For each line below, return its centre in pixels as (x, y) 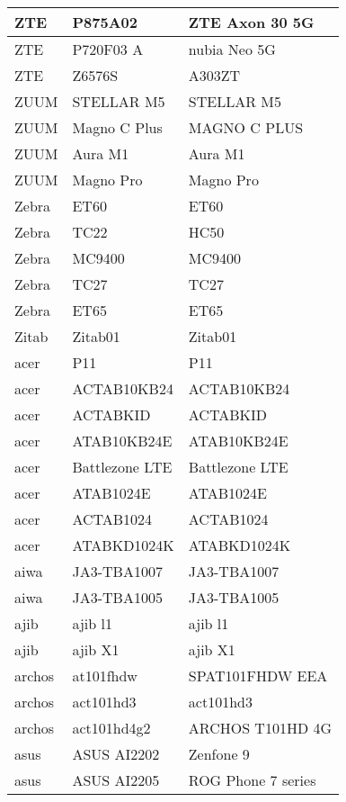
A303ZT (214, 75)
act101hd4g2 (111, 728)
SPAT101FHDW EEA (258, 676)
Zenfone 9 (219, 754)
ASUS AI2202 (116, 754)
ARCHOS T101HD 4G (260, 728)
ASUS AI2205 (116, 780)
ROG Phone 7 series (252, 780)
